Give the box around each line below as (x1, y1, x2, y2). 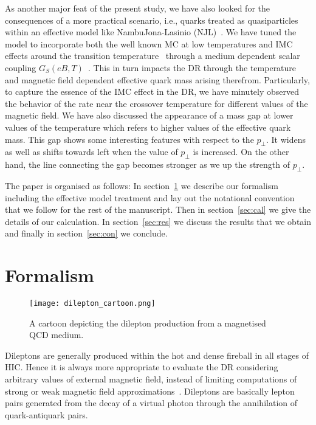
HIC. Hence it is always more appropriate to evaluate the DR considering (5, 361, 278, 373)
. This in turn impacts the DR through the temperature (88, 61, 297, 74)
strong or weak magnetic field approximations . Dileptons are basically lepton (5, 384, 295, 397)
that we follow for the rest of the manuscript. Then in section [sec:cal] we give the (5, 203, 311, 216)
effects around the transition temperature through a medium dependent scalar (5, 49, 300, 62)
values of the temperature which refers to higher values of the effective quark (5, 120, 291, 133)
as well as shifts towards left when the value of (5, 145, 178, 158)
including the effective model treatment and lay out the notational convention (5, 191, 295, 204)
